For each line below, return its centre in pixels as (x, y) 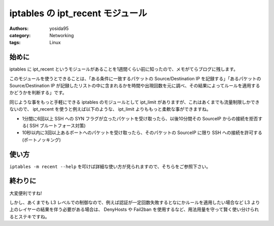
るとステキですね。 (29, 216)
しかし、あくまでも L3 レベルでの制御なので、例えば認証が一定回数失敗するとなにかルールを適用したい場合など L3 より (135, 202)
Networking (62, 35)
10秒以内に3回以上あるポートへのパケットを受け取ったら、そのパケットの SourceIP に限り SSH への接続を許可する (142, 133)
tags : (15, 43)
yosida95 (59, 28)
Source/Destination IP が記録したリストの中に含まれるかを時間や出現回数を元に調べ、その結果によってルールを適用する (135, 86)
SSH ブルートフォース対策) (58, 125)
